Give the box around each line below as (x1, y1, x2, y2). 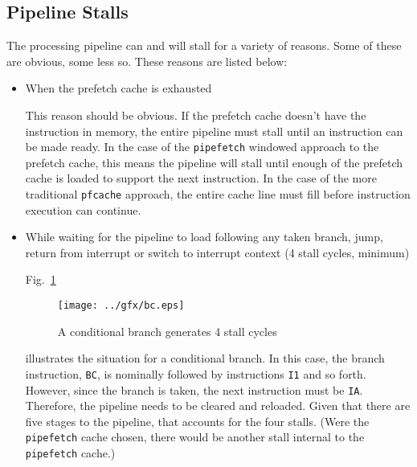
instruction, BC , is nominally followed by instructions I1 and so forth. (25, 365, 366, 382)
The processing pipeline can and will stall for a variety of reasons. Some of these (6, 37, 402, 54)
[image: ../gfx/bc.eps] (57, 300, 185, 312)
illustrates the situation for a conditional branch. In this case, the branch (25, 350, 385, 367)
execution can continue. (25, 201, 141, 218)
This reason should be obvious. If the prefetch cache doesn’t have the (25, 106, 366, 123)
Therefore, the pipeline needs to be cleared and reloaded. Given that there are (25, 397, 411, 414)
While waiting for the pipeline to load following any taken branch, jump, (25, 228, 383, 245)
